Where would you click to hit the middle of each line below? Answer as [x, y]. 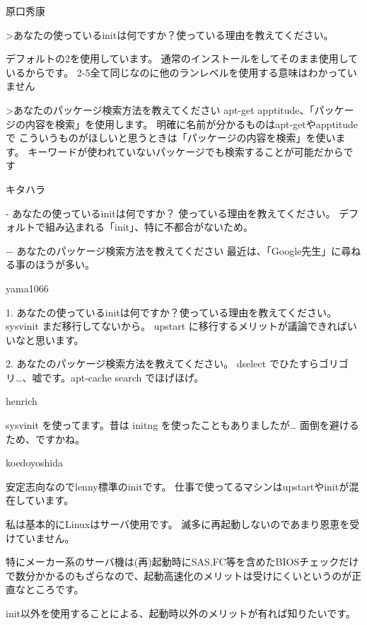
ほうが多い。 [65, 264]
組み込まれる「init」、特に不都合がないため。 [149, 227]
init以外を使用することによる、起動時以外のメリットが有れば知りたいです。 [181, 613]
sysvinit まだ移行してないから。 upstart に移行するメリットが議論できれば [176, 326]
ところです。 [54, 589]
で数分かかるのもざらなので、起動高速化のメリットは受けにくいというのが [179, 575]
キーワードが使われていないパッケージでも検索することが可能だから [186, 151]
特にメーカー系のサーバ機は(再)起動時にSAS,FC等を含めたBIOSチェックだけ [182, 562]
